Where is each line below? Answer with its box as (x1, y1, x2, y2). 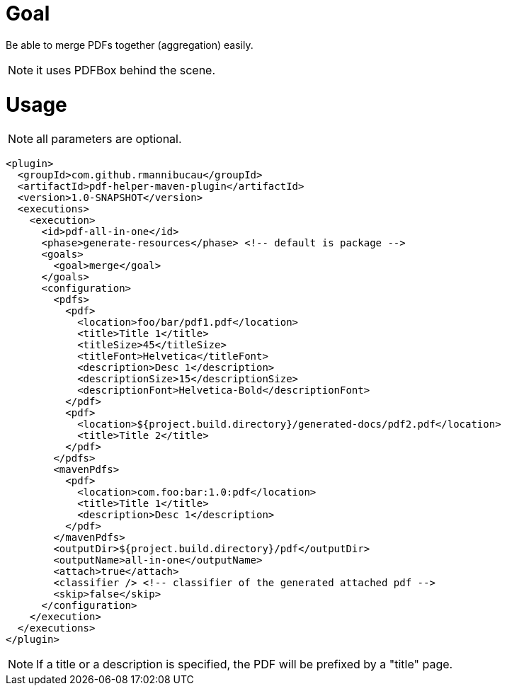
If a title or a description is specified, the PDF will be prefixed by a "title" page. (36, 657, 453, 672)
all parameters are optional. (36, 132, 182, 147)
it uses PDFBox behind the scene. (36, 62, 216, 77)
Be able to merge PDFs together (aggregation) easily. (6, 38, 253, 51)
